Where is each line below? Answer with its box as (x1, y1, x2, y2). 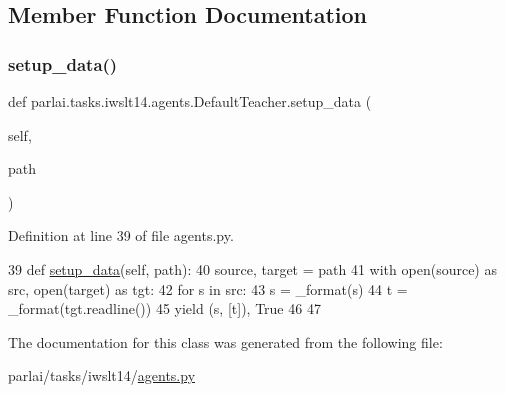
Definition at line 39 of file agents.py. (8, 225, 234, 246)
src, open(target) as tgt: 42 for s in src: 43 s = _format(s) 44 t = (8, 278, 408, 299)
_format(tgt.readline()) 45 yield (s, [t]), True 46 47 (8, 298, 321, 319)
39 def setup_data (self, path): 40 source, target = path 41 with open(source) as (8, 258, 497, 279)
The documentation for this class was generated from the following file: (8, 331, 443, 352)
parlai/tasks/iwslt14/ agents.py (8, 365, 196, 386)
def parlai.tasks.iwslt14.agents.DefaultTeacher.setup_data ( (8, 91, 372, 111)
